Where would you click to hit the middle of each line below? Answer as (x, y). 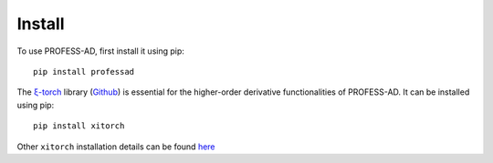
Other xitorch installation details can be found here (116, 147)
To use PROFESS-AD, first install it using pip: (100, 51)
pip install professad (84, 71)
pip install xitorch (79, 126)
